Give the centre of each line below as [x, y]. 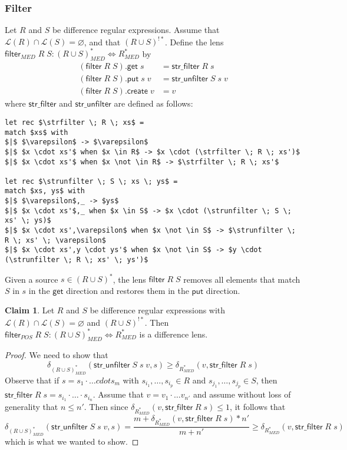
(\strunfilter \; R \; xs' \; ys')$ [77, 260]
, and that [102, 42]
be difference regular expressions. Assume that [136, 30]
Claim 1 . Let [30, 310]
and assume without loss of [242, 394]
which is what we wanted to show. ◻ [72, 441]
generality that [32, 406]
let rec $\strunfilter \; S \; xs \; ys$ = [91, 181]
